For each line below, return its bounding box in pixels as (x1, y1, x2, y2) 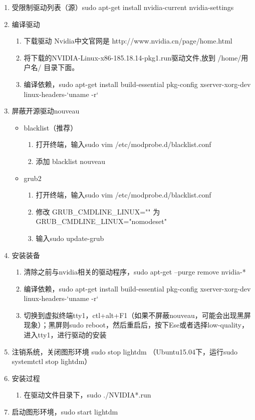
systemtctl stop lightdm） (12, 356, 92, 366)
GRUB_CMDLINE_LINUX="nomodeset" (36, 216, 167, 226)
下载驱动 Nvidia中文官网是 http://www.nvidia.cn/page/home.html (24, 35, 232, 46)
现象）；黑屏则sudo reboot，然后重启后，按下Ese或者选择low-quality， (24, 319, 248, 330)
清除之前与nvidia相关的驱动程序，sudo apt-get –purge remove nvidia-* (24, 266, 246, 277)
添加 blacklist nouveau (36, 155, 105, 166)
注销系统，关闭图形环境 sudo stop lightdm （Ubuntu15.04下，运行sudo (12, 346, 238, 356)
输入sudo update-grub (36, 232, 104, 243)
